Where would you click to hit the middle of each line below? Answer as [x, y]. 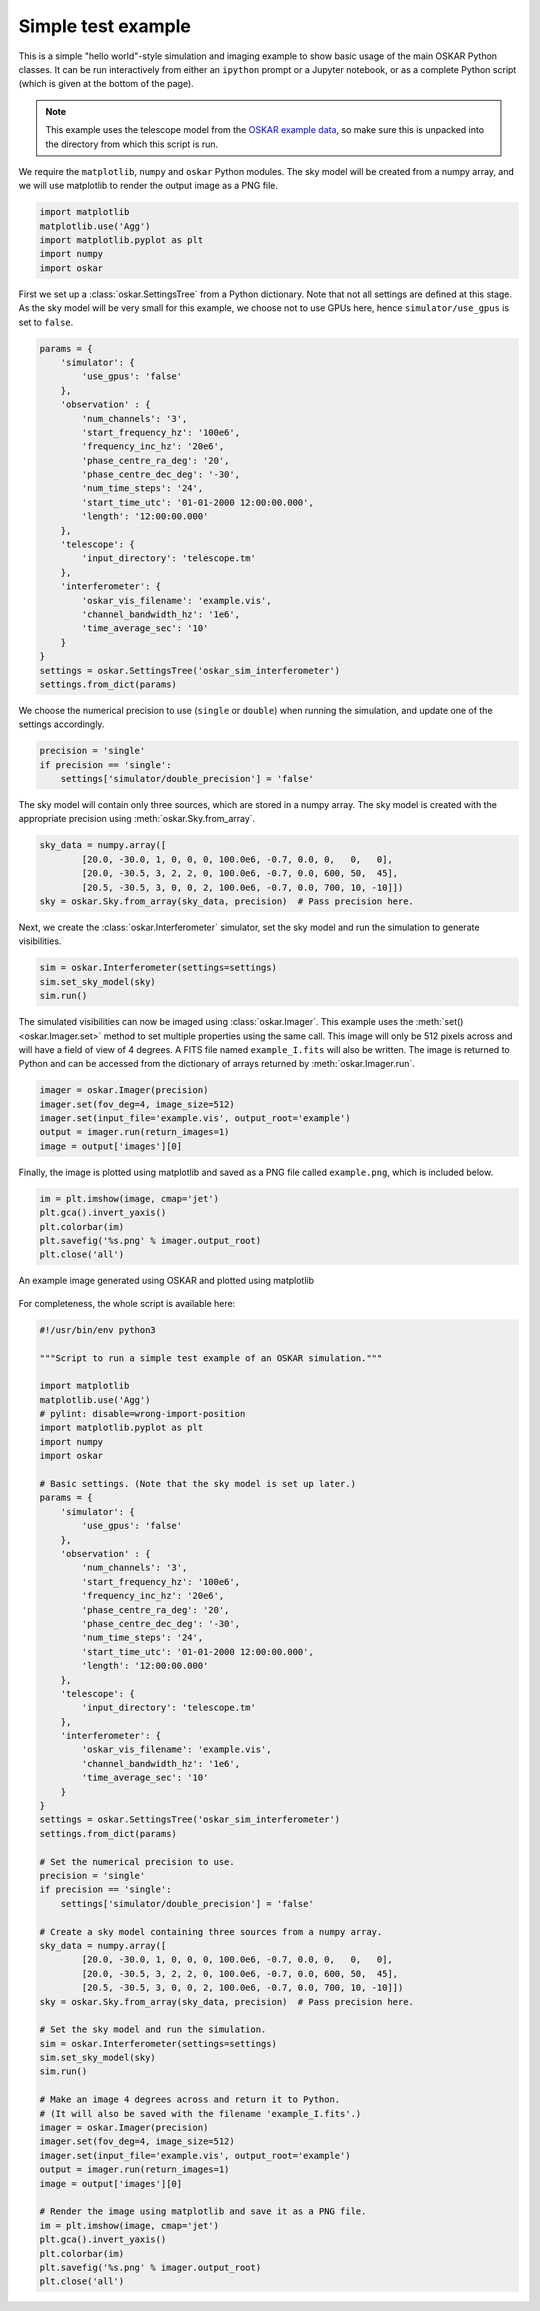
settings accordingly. [61, 724]
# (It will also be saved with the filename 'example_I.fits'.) [200, 2113]
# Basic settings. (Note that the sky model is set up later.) [198, 1484]
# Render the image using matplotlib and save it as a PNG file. [203, 2211]
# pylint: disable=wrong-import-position [142, 1414]
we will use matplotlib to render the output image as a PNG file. [148, 186]
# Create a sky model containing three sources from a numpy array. [211, 1931]
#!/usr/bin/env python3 [98, 1329]
